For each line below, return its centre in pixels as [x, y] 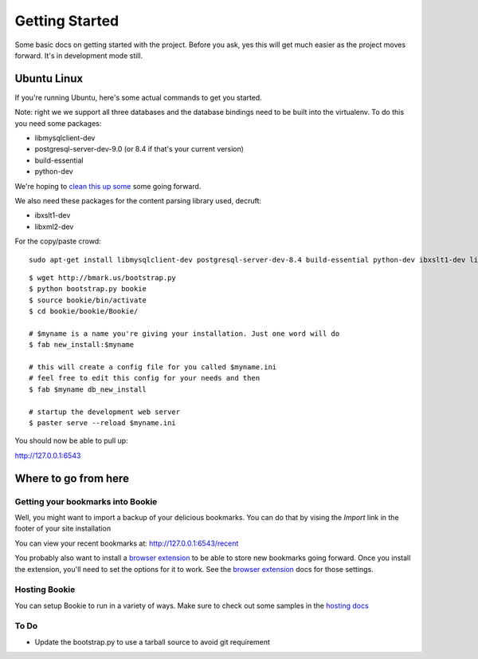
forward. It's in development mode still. [79, 55]
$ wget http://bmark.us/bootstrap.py [103, 278]
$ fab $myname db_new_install [88, 389]
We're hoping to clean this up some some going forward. [108, 186]
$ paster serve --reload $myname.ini [103, 423]
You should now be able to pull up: [71, 441]
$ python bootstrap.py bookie [88, 289]
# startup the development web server [105, 412]
